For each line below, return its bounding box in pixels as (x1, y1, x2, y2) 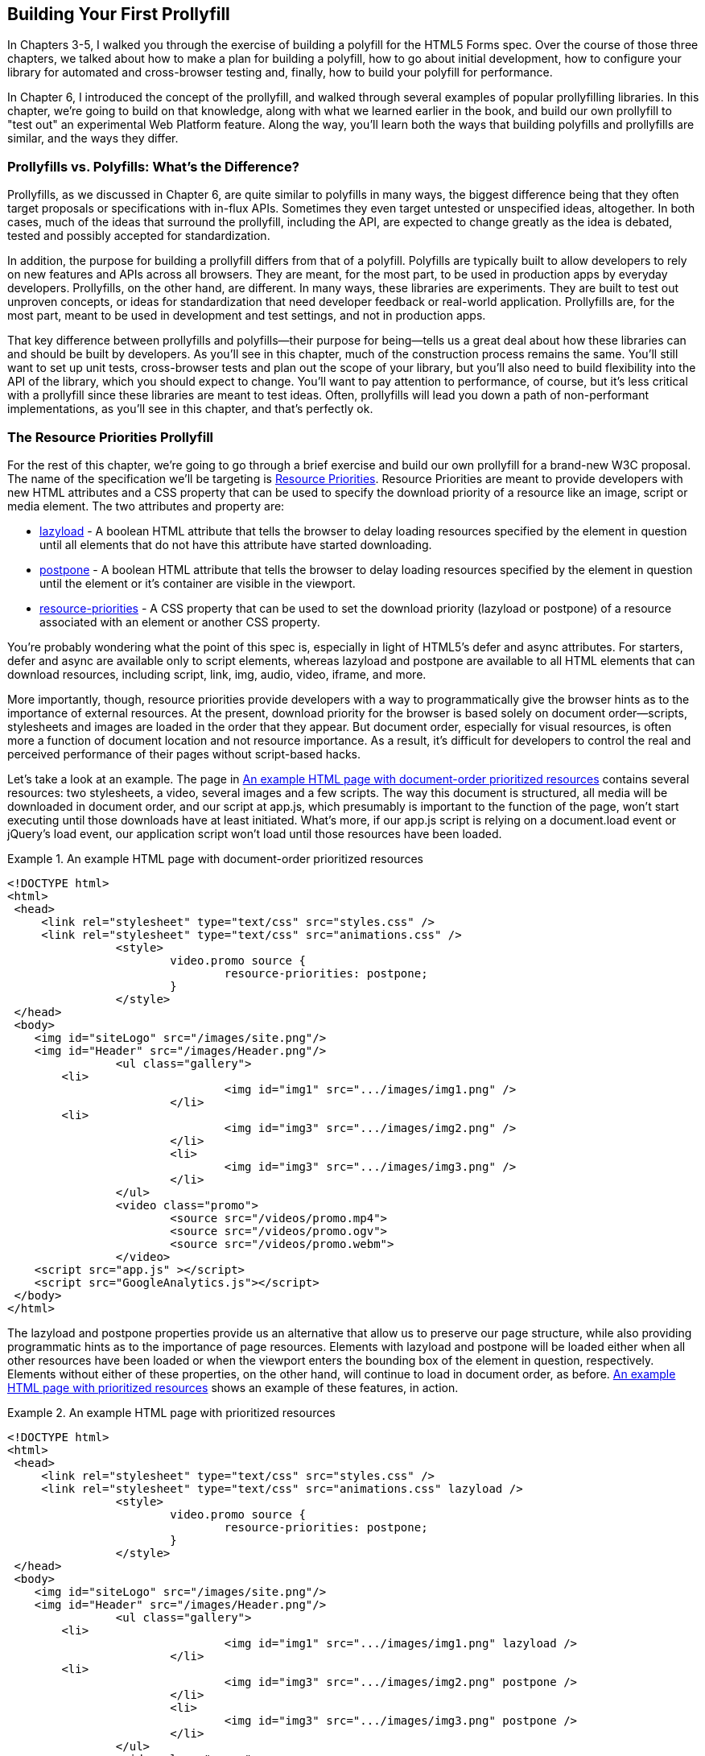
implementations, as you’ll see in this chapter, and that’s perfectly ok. (7, 402, 373, 416)
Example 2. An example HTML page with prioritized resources (7, 1405, 336, 1419)
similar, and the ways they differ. (7, 131, 179, 146)
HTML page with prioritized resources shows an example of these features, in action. (7, 1380, 459, 1394)
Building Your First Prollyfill (7, 4, 230, 24)
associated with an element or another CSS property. (39, 614, 320, 629)
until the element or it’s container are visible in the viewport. (39, 576, 356, 590)
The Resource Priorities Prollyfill (7, 428, 214, 445)
